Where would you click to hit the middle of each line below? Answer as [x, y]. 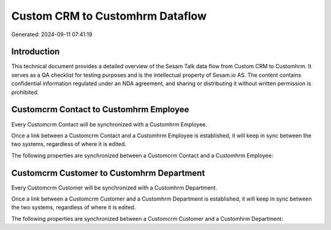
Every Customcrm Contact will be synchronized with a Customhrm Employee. [109, 124]
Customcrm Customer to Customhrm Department [108, 173]
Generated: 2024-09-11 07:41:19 [52, 34]
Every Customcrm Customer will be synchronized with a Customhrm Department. [114, 188]
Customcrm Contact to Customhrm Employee [100, 109]
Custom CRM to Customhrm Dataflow [109, 16]
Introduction [36, 52]
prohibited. [25, 92]
